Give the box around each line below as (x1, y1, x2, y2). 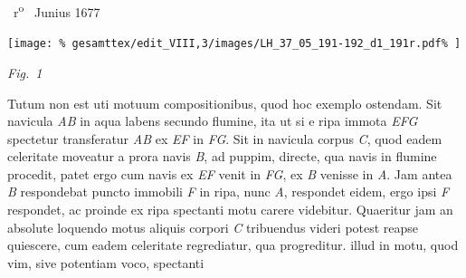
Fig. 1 (7, 62, 43, 81)
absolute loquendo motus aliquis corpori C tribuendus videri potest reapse (7, 217, 419, 236)
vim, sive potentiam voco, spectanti (7, 253, 204, 272)
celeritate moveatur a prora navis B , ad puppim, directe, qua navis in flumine (7, 147, 437, 166)
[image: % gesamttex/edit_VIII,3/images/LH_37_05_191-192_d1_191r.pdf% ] (7, 37, 461, 51)
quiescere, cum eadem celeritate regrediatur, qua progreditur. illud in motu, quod (7, 235, 459, 254)
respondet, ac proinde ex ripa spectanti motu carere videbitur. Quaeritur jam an (7, 200, 453, 219)
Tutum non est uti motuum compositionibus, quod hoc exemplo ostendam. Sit (7, 93, 442, 112)
